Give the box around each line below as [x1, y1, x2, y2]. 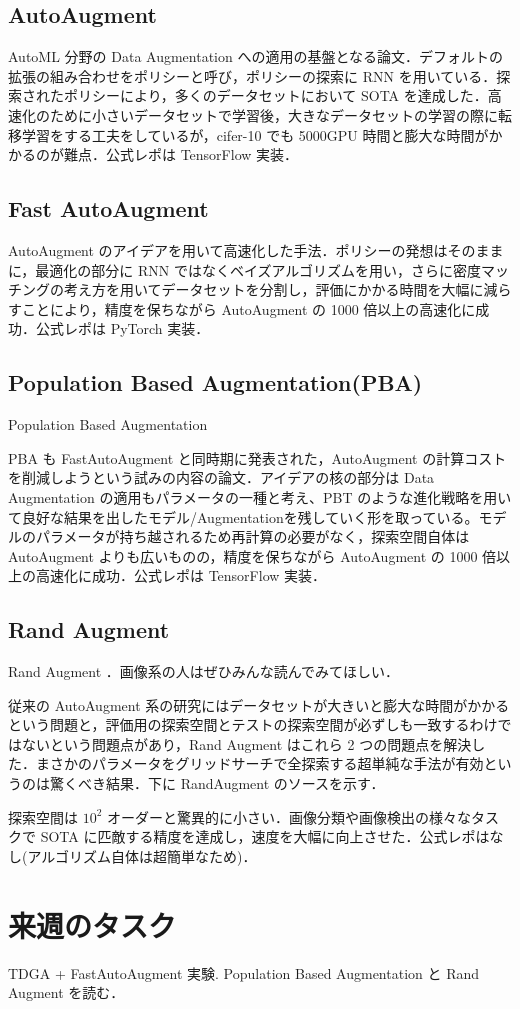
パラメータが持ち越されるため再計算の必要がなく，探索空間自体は [35, 526, 470, 547]
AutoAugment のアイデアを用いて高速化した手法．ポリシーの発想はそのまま [8, 239, 504, 260]
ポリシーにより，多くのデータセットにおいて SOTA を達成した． [63, 85, 488, 106]
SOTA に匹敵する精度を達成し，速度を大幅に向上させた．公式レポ [40, 826, 476, 847]
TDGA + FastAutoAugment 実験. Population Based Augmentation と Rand [8, 962, 480, 983]
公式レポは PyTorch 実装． [35, 318, 210, 339]
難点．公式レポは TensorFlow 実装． [63, 144, 299, 165]
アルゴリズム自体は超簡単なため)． [27, 845, 257, 866]
